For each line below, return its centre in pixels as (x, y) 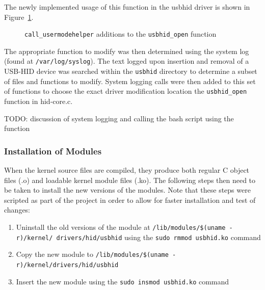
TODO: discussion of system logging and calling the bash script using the (119, 118)
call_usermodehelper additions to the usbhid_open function (121, 34)
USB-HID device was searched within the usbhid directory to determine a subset (131, 71)
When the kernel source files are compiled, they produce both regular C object (127, 170)
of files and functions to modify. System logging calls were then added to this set (130, 81)
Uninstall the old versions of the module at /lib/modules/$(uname (121, 227)
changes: (17, 210)
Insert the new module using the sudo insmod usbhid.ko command (123, 281)
